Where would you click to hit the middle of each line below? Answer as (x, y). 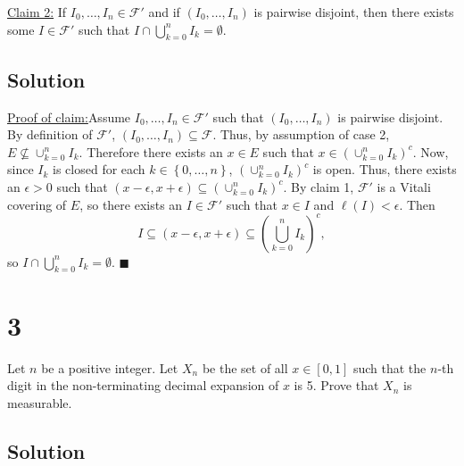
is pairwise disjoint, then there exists (354, 12)
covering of (37, 204)
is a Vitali (404, 186)
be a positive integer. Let (110, 367)
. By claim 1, (319, 186)
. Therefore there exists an (151, 151)
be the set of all (245, 367)
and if (164, 12)
